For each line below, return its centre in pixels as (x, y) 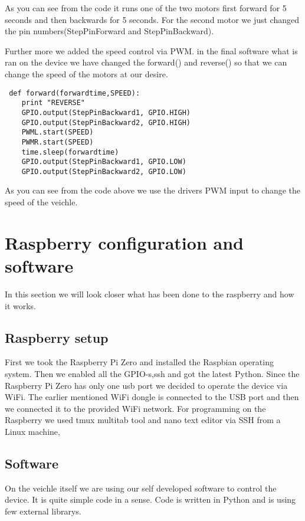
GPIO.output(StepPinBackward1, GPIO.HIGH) (106, 112)
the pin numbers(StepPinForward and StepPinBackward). (109, 31)
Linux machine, (32, 431)
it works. (21, 305)
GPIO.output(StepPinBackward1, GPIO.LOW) (104, 162)
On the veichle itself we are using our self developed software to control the (141, 488)
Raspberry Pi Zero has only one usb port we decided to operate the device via (146, 385)
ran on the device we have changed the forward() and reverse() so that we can (146, 62)
